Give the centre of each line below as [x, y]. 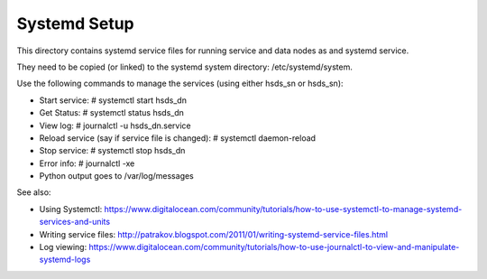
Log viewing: [63, 247]
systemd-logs [65, 260]
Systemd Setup [75, 23]
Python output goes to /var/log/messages [116, 176]
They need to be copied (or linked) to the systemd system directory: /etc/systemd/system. [185, 67]
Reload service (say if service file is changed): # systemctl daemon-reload [177, 138]
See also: [34, 192]
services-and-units [75, 222]
